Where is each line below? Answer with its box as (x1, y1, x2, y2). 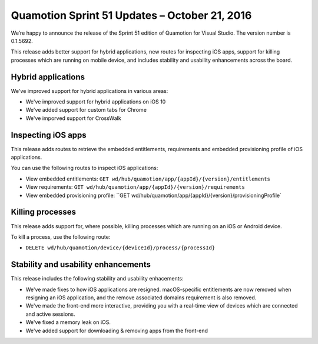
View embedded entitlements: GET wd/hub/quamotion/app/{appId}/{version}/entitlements (25, 175, 270, 182)
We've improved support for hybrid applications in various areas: (11, 87, 168, 94)
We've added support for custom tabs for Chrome (25, 106, 147, 113)
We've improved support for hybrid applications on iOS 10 (25, 98, 166, 105)
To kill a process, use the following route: (11, 233, 111, 241)
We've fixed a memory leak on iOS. (25, 319, 111, 326)
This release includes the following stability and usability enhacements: (11, 275, 184, 282)
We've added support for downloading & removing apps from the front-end (25, 327, 208, 334)
